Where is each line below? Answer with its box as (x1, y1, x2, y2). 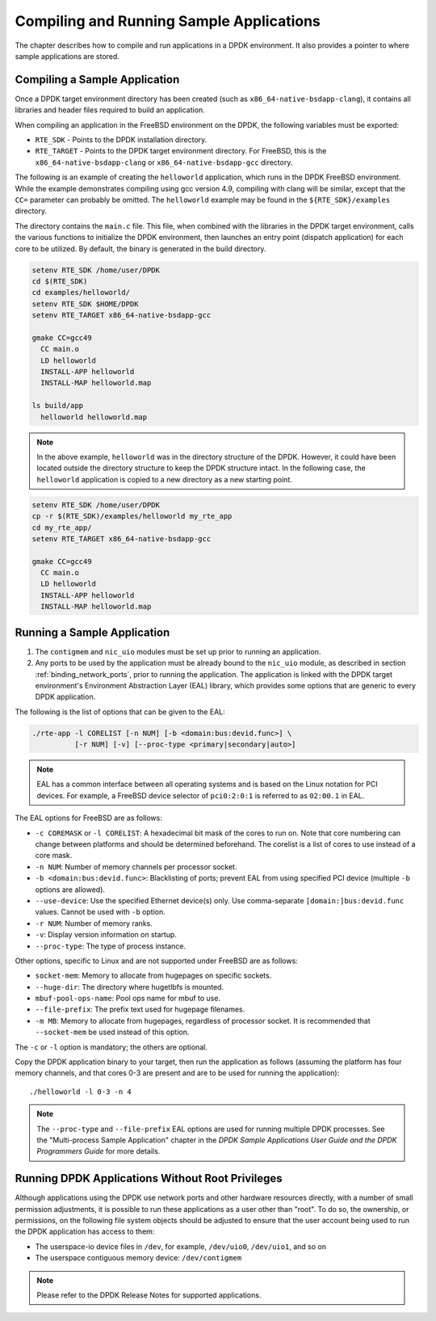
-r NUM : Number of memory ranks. (35, 918, 153, 928)
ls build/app (31, 401, 84, 410)
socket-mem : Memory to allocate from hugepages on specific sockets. (35, 970, 272, 981)
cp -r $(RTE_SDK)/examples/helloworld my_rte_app (31, 511, 233, 521)
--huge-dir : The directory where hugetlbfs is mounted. (35, 982, 224, 991)
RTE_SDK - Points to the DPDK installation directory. (35, 135, 208, 145)
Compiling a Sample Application (15, 73, 180, 86)
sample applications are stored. (15, 51, 120, 61)
